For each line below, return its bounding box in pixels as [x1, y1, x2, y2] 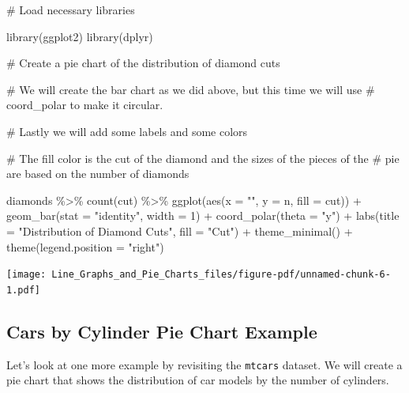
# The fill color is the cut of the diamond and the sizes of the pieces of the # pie [6, 149, 400, 166]
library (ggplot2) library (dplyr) [6, 28, 153, 44]
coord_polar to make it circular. [6, 96, 163, 113]
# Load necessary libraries [6, 2, 135, 17]
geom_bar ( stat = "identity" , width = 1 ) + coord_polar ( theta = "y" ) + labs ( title [6, 207, 400, 224]
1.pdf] [6, 284, 40, 296]
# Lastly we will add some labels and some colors [6, 123, 248, 139]
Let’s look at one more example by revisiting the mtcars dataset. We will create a [6, 356, 403, 372]
